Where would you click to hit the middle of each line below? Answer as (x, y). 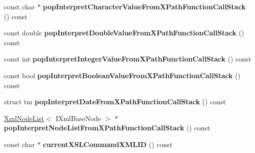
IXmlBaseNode (78, 118)
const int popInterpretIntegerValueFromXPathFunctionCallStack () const (128, 59)
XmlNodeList (24, 118)
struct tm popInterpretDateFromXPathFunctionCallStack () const (115, 102)
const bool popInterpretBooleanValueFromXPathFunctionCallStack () (122, 75)
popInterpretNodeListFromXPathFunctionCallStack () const (107, 128)
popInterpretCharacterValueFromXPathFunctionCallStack (145, 6)
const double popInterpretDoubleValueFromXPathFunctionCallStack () (124, 33)
